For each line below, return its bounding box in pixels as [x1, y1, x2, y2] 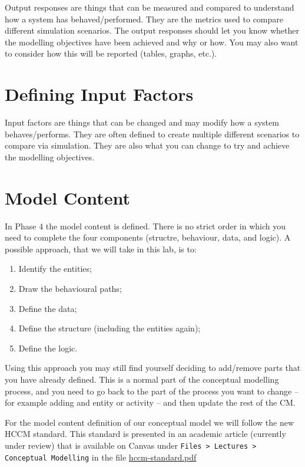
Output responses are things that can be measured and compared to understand [5, 1, 294, 13]
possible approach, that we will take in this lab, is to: [5, 242, 197, 255]
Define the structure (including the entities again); [18, 322, 201, 334]
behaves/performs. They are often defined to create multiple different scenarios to [5, 127, 300, 140]
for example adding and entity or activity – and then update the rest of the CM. [5, 396, 296, 409]
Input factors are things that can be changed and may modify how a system [5, 116, 279, 129]
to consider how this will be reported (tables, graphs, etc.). [5, 47, 217, 60]
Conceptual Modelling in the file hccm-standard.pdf [5, 450, 197, 463]
